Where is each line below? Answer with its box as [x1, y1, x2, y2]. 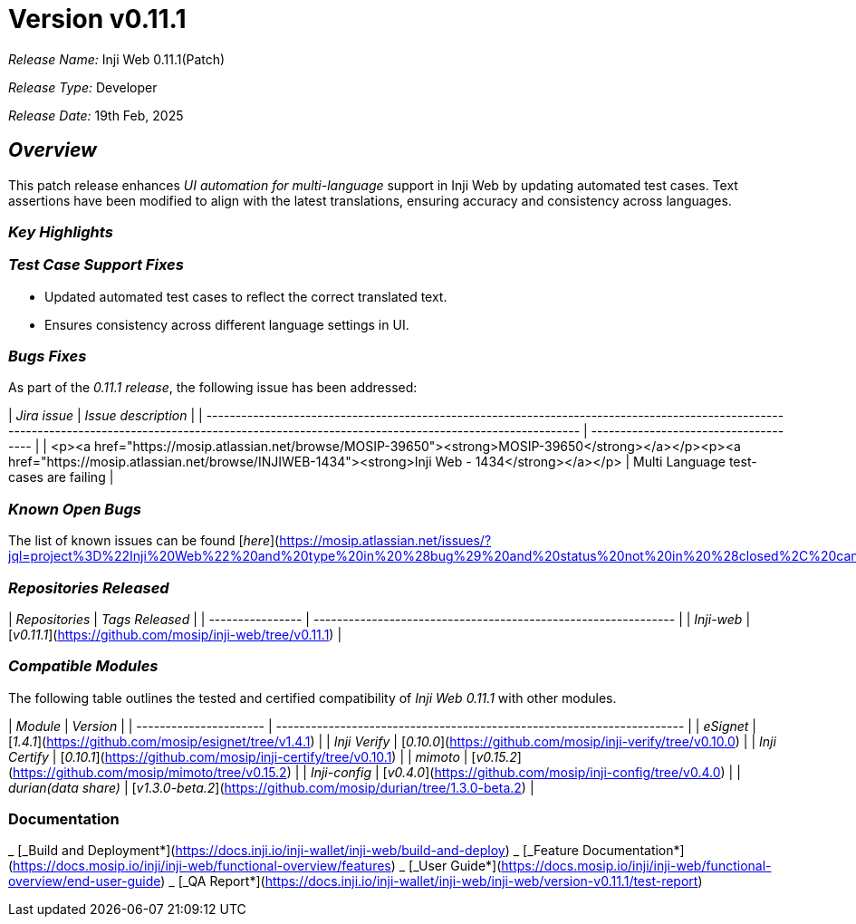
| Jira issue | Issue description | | [8, 408, 203, 424]
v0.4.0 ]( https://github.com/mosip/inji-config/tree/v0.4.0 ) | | [387, 764, 741, 780]
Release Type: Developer [8, 79, 158, 95]
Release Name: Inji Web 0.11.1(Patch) [8, 51, 226, 67]
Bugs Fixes [8, 347, 87, 366]
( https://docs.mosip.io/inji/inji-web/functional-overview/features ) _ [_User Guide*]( [8, 858, 502, 874]
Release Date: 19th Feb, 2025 [8, 107, 184, 123]
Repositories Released [8, 578, 169, 597]
